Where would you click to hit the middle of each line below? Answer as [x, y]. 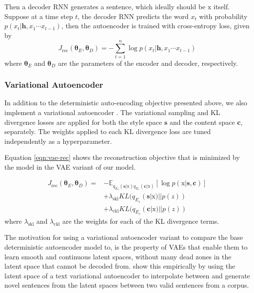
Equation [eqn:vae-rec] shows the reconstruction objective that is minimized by [122, 157]
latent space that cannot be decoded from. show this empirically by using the [120, 266]
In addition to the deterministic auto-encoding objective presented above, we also [126, 103]
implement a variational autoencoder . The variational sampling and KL [112, 112]
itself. [222, 6]
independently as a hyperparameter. [58, 141]
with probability [223, 16]
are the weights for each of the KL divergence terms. [141, 221]
